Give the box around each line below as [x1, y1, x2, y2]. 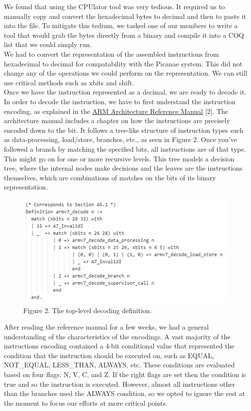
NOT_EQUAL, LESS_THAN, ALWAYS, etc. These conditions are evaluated [4, 360, 235, 370]
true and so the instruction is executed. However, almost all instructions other [4, 379, 236, 389]
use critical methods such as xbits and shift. [4, 77, 134, 87]
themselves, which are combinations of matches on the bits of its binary [4, 172, 216, 182]
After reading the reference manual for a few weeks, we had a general [4, 322, 209, 332]
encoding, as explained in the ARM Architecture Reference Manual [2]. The [4, 106, 228, 116]
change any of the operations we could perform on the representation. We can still [4, 68, 248, 78]
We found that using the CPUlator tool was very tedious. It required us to [4, 1, 225, 11]
